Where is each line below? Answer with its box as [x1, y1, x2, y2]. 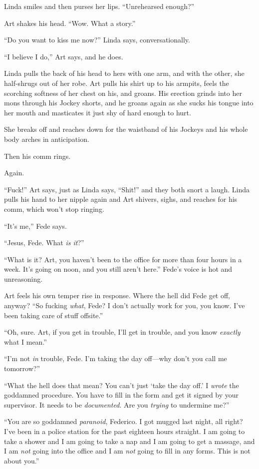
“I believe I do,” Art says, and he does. [4, 51, 123, 61]
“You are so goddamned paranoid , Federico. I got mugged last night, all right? [4, 416, 243, 427]
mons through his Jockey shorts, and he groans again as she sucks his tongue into [4, 97, 254, 108]
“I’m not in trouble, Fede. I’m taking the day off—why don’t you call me [4, 353, 227, 364]
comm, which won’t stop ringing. [4, 203, 104, 214]
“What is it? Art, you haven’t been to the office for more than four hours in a [4, 254, 242, 264]
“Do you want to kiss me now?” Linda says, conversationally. [4, 34, 190, 45]
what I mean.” [4, 336, 47, 347]
